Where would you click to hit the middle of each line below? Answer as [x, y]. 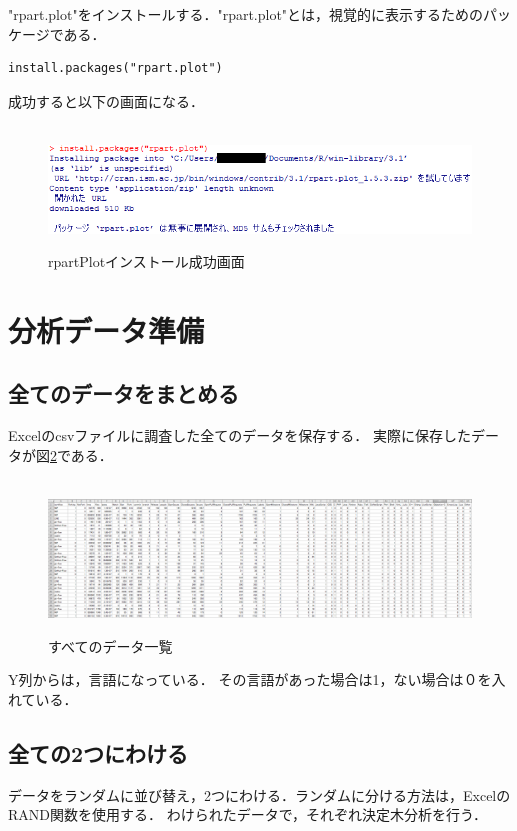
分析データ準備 [106, 329]
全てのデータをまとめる [123, 393]
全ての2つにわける [98, 753]
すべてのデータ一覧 [110, 645]
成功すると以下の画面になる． [106, 100]
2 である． [81, 454]
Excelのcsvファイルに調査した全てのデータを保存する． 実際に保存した [240, 435]
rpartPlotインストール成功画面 [146, 261]
